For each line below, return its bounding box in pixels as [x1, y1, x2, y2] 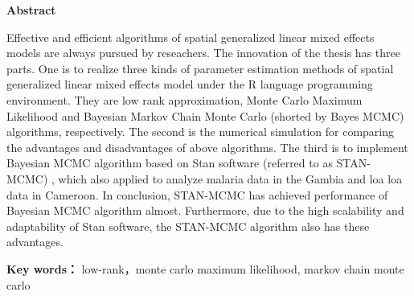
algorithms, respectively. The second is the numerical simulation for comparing [6, 123, 395, 140]
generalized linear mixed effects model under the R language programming [6, 76, 373, 92]
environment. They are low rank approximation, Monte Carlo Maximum [6, 91, 363, 108]
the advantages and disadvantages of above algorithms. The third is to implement [6, 138, 408, 155]
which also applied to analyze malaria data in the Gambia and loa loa [58, 170, 403, 187]
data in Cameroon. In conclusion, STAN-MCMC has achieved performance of [6, 186, 388, 203]
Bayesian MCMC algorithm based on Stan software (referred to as [6, 154, 333, 171]
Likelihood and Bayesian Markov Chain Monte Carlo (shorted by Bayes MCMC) [6, 107, 404, 124]
